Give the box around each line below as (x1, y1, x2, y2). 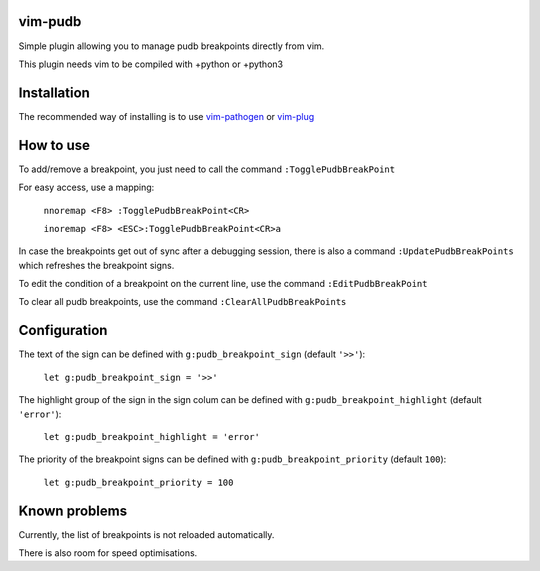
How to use (18, 136, 90, 154)
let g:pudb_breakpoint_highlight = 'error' (43, 431, 260, 442)
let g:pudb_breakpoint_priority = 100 (43, 476, 234, 488)
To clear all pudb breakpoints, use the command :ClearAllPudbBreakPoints (18, 296, 347, 308)
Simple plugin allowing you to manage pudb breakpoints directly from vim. (18, 40, 325, 52)
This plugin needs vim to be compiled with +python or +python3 (18, 58, 284, 70)
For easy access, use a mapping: (18, 181, 155, 194)
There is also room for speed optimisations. (18, 547, 198, 559)
